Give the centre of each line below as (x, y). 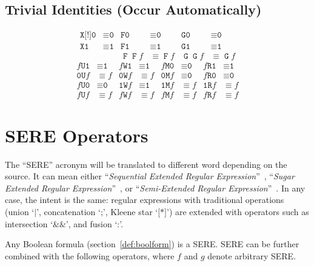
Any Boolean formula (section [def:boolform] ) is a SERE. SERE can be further (152, 244)
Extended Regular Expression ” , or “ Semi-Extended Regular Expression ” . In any (155, 188)
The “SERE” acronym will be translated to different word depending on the (146, 164)
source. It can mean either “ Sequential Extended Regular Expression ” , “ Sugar (150, 176)
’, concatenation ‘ (68, 211)
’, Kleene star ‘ (130, 211)
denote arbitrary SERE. (252, 255)
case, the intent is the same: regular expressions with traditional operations (145, 200)
